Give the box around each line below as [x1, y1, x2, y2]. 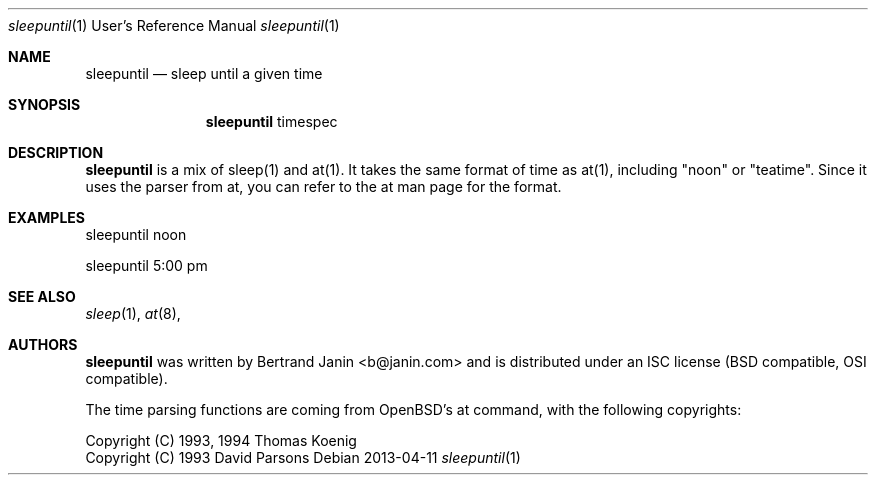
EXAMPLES [8, 209, 85, 226]
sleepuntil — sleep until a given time [85, 65, 323, 82]
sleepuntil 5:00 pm [85, 257, 208, 274]
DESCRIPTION [8, 144, 104, 161]
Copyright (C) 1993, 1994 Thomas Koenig [85, 432, 357, 449]
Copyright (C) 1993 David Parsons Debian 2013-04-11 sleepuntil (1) [85, 449, 521, 466]
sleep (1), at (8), [85, 305, 181, 322]
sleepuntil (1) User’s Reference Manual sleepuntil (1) [8, 17, 340, 34]
